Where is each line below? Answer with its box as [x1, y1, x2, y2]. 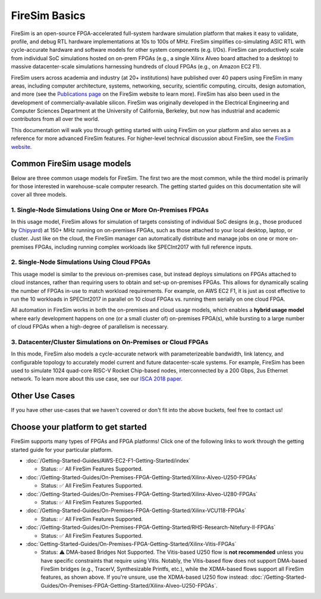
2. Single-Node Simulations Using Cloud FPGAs [11, 258, 151, 266]
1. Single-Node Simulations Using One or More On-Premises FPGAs [11, 206, 209, 214]
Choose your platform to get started [11, 422, 147, 432]
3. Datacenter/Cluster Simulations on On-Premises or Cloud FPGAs [11, 338, 209, 346]
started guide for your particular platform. [11, 446, 113, 453]
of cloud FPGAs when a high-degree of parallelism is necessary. [11, 323, 169, 330]
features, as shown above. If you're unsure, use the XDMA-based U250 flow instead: [40, 573, 249, 581]
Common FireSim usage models [11, 158, 131, 169]
